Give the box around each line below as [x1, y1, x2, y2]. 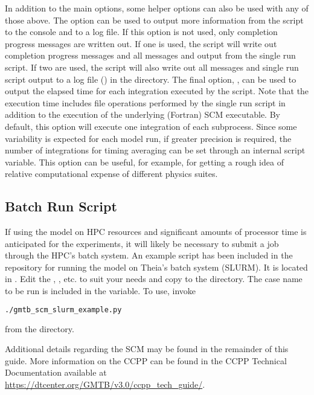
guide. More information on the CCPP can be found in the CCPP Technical [5, 354, 287, 367]
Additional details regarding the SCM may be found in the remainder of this [5, 342, 289, 355]
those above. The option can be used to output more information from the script [5, 13, 304, 26]
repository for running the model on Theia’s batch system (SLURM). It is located [5, 260, 308, 273]
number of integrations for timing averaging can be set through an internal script [5, 144, 306, 156]
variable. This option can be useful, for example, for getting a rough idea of [5, 155, 284, 168]
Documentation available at [5, 366, 107, 379]
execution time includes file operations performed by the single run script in [5, 96, 286, 109]
